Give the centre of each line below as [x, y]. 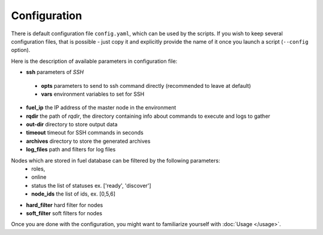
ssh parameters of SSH [55, 72]
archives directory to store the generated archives [88, 141]
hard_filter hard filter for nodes [65, 205]
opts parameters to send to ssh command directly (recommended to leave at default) [146, 86]
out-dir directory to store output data [72, 124]
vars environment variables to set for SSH [93, 94]
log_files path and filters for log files [71, 149]
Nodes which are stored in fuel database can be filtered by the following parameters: [116, 160]
